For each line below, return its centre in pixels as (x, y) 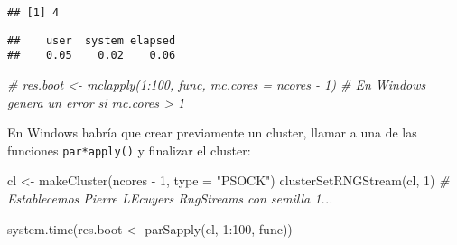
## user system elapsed (92, 40)
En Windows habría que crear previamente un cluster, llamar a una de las (212, 132)
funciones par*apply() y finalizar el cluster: (129, 150)
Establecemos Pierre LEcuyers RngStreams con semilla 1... (170, 198)
